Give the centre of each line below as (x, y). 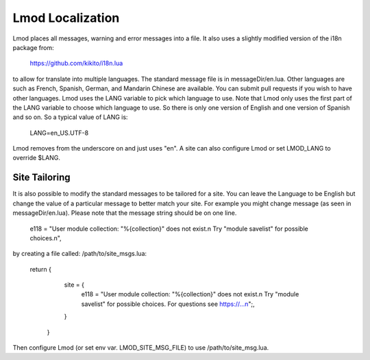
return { (40, 269)
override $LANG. (37, 158)
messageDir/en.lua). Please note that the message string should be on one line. (125, 213)
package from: (33, 47)
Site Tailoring (42, 178)
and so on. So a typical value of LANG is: (70, 117)
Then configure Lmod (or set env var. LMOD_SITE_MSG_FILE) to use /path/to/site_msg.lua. (141, 348)
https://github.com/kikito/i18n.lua (76, 63)
